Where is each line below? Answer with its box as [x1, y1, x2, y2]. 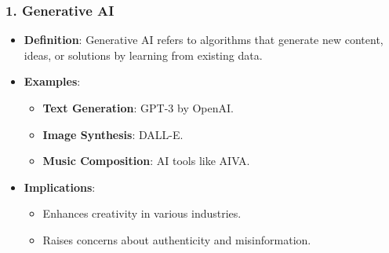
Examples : [24, 73, 81, 90]
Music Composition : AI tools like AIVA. [42, 152, 250, 169]
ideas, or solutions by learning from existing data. [24, 46, 263, 63]
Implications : [24, 178, 96, 195]
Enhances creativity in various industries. [42, 205, 242, 222]
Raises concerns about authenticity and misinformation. [42, 231, 311, 247]
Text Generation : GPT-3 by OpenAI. [42, 100, 234, 115]
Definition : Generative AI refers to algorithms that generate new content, [24, 31, 384, 48]
